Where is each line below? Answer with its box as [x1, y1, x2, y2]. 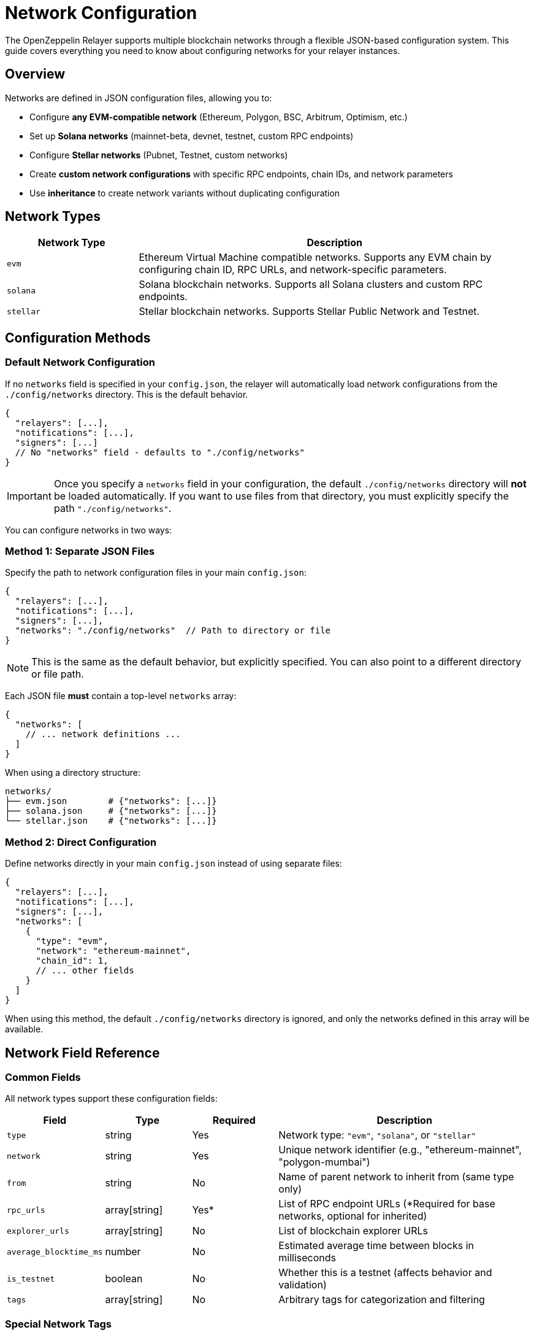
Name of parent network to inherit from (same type [278, 1171, 514, 1183]
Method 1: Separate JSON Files [5, 545, 155, 558]
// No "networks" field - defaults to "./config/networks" [15, 447, 305, 457]
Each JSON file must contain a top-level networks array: [5, 691, 237, 702]
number [105, 1245, 141, 1258]
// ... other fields [36, 965, 134, 976]
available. [5, 1024, 44, 1035]
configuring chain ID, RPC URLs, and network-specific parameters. [139, 263, 447, 276]
